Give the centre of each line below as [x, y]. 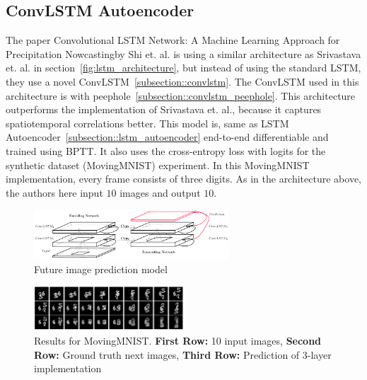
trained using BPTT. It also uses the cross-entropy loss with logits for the [166, 150]
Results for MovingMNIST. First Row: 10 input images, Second [178, 341]
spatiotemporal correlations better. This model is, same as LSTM [147, 123]
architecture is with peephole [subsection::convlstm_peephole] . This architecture [181, 95]
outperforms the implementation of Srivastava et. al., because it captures [164, 109]
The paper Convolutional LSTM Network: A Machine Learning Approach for [173, 40]
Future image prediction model [101, 269]
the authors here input [54, 192]
